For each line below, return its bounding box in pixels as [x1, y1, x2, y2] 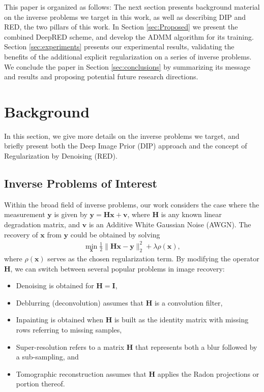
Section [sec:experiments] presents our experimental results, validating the [4, 41, 234, 52]
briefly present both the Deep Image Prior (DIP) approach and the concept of [4, 140, 247, 151]
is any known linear [161, 209, 222, 220]
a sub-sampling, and [16, 351, 79, 362]
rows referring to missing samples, [16, 324, 122, 335]
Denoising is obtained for [16, 280, 94, 291]
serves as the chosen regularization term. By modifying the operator [47, 253, 259, 263]
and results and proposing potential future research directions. [4, 71, 198, 82]
